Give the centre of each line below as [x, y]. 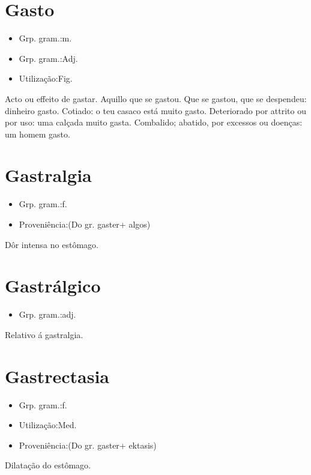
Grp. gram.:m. [45, 38]
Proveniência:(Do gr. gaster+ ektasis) [88, 445]
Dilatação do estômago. [48, 465]
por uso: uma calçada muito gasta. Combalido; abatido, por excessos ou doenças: [154, 122]
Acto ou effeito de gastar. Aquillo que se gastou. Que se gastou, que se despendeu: [156, 98]
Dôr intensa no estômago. [52, 244]
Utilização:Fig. [46, 78]
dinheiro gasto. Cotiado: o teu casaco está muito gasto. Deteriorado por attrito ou [155, 110]
